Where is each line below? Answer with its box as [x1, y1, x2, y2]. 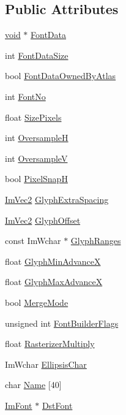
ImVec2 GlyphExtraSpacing [5, 192, 109, 205]
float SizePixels [5, 110, 62, 123]
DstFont [42, 398, 73, 411]
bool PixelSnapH [5, 172, 68, 185]
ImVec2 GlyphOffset [5, 213, 81, 226]
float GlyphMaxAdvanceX [5, 275, 103, 288]
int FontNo [5, 89, 46, 102]
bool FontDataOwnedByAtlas [5, 69, 116, 82]
